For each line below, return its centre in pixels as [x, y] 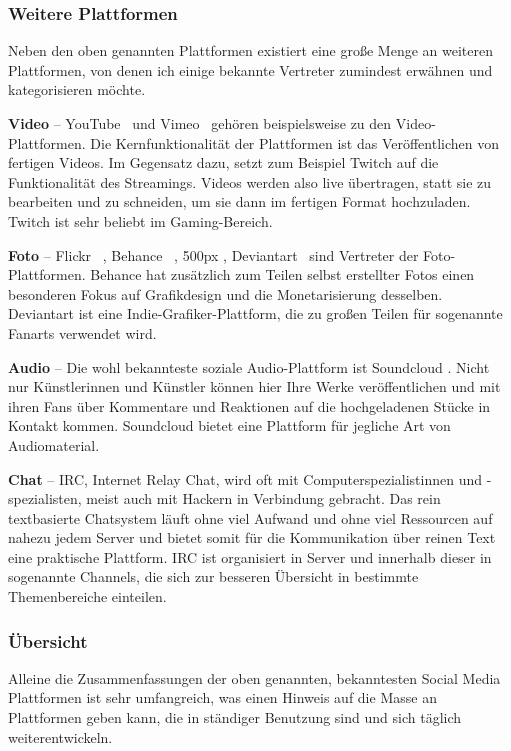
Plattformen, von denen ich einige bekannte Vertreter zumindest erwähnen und [250, 69]
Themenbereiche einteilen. [87, 596]
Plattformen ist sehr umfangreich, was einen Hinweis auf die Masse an [222, 697]
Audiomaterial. [54, 444]
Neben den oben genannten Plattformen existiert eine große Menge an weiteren [250, 50]
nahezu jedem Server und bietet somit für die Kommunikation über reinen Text [252, 537]
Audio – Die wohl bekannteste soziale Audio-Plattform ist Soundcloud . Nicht [249, 366]
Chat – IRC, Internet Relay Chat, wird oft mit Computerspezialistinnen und [245, 478]
